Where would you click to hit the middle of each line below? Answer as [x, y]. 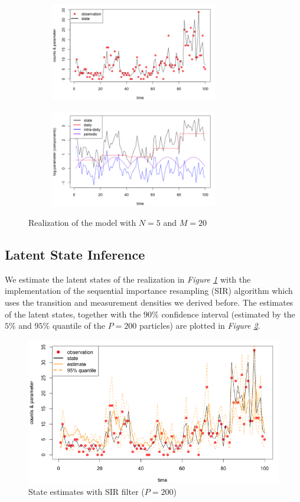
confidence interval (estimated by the [228, 314]
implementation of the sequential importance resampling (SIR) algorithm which [149, 291]
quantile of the [79, 326]
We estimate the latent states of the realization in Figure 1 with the [128, 279]
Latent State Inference [75, 255]
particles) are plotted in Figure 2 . [200, 326]
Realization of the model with [82, 223]
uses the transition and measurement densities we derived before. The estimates [149, 302]
